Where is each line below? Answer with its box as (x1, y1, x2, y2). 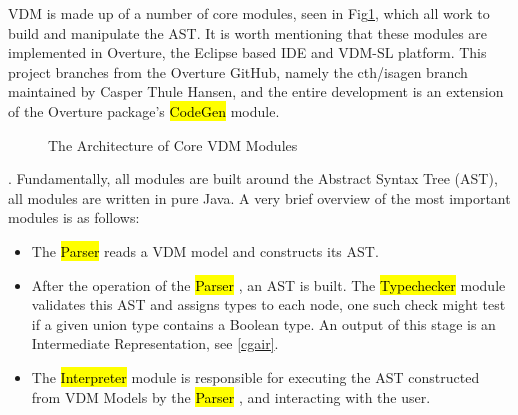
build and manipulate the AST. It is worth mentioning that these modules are (8, 22, 488, 43)
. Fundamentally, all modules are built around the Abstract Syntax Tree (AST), (8, 168, 498, 189)
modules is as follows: (8, 207, 140, 228)
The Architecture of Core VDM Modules (48, 134, 298, 155)
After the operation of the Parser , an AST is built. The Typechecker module (31, 274, 506, 295)
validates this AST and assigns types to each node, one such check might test (31, 294, 506, 315)
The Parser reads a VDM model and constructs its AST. (31, 240, 379, 261)
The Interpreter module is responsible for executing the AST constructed (31, 366, 480, 387)
